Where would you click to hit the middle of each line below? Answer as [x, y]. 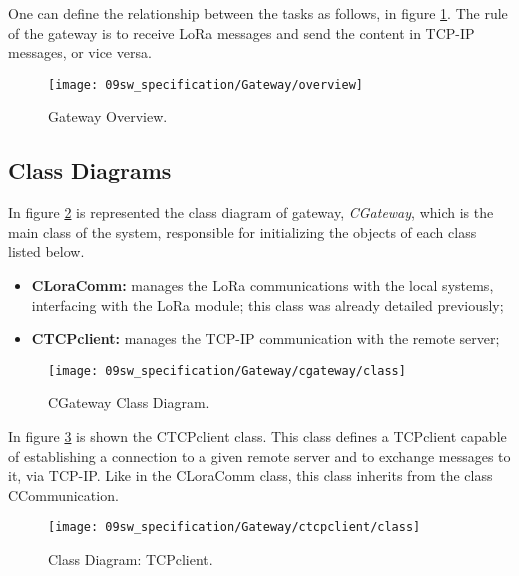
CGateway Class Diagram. [129, 402]
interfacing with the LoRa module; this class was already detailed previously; [267, 304]
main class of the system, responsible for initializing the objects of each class [242, 231]
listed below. [46, 251]
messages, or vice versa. [80, 52]
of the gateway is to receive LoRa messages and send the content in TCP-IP [241, 32]
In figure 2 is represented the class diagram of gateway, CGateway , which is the [251, 212]
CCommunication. [63, 494]
